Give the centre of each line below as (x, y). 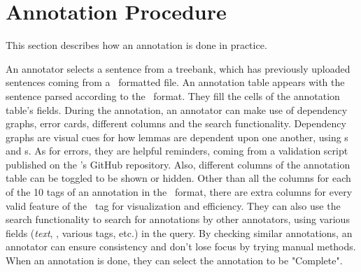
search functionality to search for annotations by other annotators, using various (178, 219)
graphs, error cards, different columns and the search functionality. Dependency (176, 123)
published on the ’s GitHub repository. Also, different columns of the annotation (178, 164)
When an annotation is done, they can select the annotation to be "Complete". (174, 260)
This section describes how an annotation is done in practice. (136, 45)
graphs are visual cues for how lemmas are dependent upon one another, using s (177, 137)
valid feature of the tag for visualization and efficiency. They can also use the (173, 205)
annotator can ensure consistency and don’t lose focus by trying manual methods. (181, 246)
